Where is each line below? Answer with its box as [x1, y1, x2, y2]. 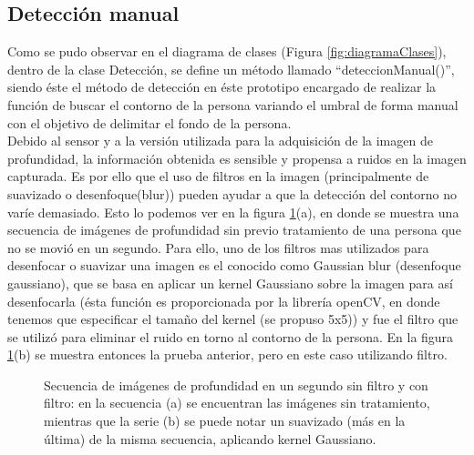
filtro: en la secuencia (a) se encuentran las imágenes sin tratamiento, [44, 393, 430, 412]
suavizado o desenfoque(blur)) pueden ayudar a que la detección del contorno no [7, 184, 458, 203]
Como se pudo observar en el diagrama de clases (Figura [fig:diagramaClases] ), [7, 42, 447, 61]
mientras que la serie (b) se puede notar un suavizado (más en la [44, 411, 406, 430]
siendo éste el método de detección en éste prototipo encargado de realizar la [7, 77, 437, 96]
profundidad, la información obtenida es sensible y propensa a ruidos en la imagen [7, 148, 467, 167]
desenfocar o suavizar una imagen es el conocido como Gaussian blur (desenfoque [7, 256, 461, 275]
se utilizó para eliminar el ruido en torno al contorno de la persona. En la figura [7, 327, 454, 346]
